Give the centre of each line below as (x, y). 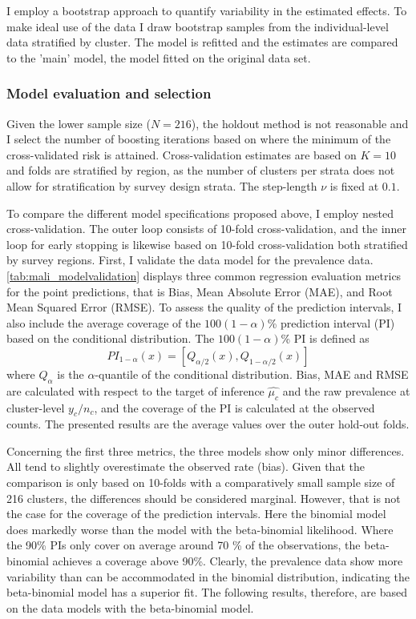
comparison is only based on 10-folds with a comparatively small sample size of (201, 482)
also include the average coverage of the (104, 322)
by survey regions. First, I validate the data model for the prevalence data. (190, 260)
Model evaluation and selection (109, 93)
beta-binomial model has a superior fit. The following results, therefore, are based (207, 592)
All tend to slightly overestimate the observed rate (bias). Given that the (186, 466)
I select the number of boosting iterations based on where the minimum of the (199, 139)
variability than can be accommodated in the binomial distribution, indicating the (208, 576)
